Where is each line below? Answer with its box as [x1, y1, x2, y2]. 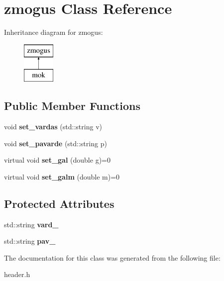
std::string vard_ [4, 219, 59, 229]
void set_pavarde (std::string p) [4, 138, 107, 148]
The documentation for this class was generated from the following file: [4, 252, 221, 263]
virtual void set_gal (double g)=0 [4, 155, 111, 165]
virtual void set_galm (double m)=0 [4, 171, 120, 182]
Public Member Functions [4, 98, 140, 113]
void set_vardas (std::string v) [4, 121, 102, 132]
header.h [4, 269, 30, 280]
